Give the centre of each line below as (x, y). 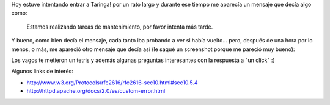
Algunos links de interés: (42, 71)
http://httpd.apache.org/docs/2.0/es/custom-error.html (96, 91)
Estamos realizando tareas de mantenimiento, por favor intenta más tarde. (120, 27)
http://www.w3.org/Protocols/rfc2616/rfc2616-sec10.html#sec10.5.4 (112, 83)
